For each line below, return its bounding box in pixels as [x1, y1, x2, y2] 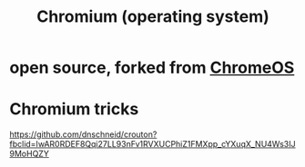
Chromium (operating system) [36, 6, 270, 27]
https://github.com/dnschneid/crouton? [9, 129, 158, 140]
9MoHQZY [9, 148, 50, 160]
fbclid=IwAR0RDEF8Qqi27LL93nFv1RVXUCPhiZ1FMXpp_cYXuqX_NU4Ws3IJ [9, 139, 296, 150]
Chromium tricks [9, 99, 139, 120]
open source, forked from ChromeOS [9, 57, 295, 78]
